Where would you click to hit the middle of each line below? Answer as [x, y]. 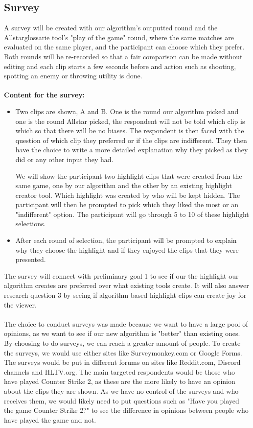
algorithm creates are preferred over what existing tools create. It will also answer [126, 285]
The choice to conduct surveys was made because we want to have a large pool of [126, 323]
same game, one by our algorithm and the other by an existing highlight [124, 185]
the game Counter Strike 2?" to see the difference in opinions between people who [126, 410]
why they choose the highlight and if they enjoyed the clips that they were [127, 250]
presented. [31, 259]
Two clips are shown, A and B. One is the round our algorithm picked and [127, 111]
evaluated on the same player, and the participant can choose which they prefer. [124, 47]
